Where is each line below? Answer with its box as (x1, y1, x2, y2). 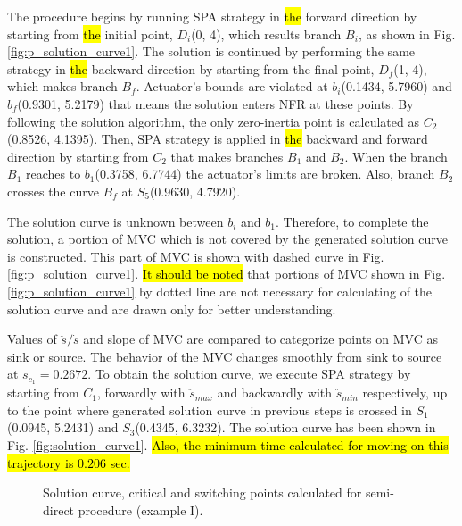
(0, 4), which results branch (191, 24, 342, 43)
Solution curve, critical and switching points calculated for (43, 483, 362, 502)
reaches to (25, 164, 81, 183)
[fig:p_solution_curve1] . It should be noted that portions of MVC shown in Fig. (7, 264, 446, 283)
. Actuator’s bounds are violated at (136, 77, 328, 96)
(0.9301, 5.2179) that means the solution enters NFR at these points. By (17, 94, 414, 113)
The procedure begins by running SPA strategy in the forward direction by (7, 7, 417, 25)
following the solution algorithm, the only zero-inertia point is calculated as (7, 112, 419, 130)
